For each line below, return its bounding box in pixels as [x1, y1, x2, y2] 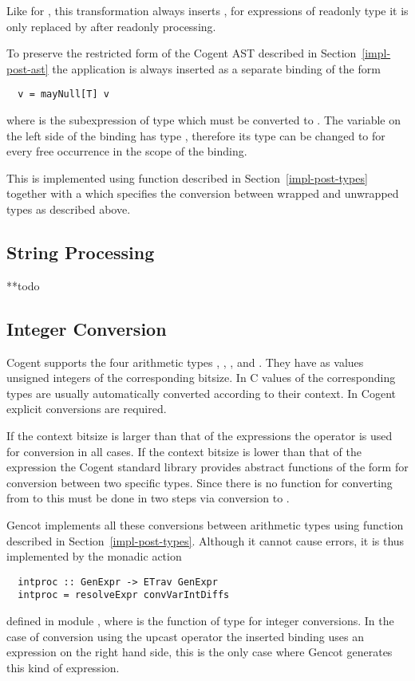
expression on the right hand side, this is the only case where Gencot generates [6, 644, 393, 660]
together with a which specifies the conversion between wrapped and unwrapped [6, 185, 399, 202]
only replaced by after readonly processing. [6, 18, 216, 34]
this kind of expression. [6, 659, 120, 675]
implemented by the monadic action [6, 548, 182, 565]
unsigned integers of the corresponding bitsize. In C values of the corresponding [6, 369, 396, 386]
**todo [6, 277, 40, 293]
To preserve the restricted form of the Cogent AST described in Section [6, 45, 357, 61]
